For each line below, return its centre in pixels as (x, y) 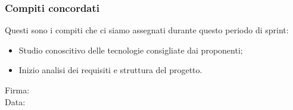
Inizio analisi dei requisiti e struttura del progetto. (110, 70)
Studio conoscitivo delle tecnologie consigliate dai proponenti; (131, 50)
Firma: (17, 90)
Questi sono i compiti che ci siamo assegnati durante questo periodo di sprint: (147, 30)
